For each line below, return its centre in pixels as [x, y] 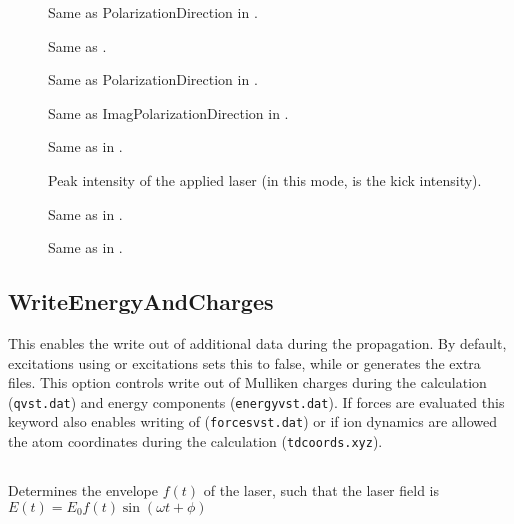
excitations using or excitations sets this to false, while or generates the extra [244, 362]
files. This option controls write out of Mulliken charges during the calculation [247, 382]
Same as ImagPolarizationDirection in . [168, 112]
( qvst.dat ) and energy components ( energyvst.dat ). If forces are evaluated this [256, 401]
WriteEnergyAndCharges [141, 301]
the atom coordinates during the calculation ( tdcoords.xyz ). [195, 441]
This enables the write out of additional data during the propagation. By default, [257, 342]
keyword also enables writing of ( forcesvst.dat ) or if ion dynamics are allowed [252, 421]
